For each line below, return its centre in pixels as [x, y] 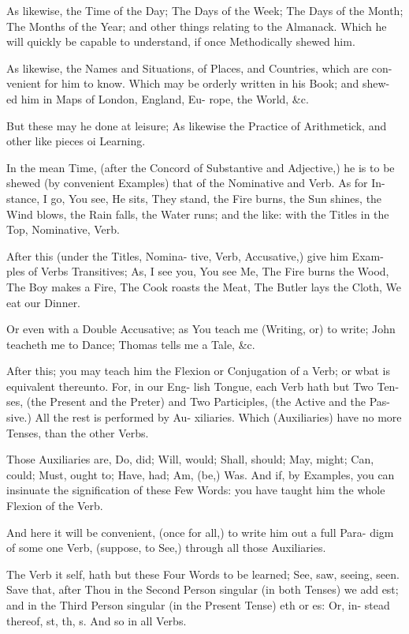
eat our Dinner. [44, 302]
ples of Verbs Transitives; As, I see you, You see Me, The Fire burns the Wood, [198, 271]
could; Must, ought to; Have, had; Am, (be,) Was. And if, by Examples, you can [201, 474]
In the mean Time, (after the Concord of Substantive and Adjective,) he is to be [201, 167]
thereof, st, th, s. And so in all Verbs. [97, 620]
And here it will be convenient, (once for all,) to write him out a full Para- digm [200, 532]
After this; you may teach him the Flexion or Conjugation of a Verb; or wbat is [199, 371]
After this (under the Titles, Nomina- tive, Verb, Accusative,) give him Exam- [195, 255]
